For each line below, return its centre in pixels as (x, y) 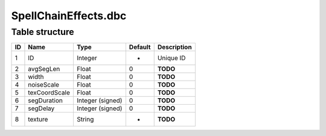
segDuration (46, 100)
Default (140, 47)
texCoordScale (49, 93)
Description (175, 47)
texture (38, 119)
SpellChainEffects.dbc (69, 16)
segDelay (41, 108)
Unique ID (171, 58)
